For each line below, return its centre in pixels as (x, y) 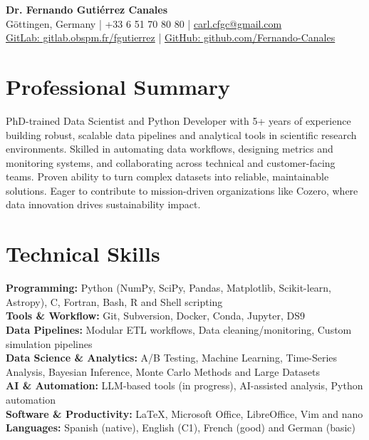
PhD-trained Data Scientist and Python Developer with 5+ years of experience (178, 120)
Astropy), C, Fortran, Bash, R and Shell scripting (114, 301)
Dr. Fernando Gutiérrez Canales (87, 9)
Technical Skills (83, 254)
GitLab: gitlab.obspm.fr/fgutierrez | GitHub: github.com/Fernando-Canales (171, 37)
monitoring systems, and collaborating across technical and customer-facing (171, 162)
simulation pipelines (49, 343)
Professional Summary (118, 86)
